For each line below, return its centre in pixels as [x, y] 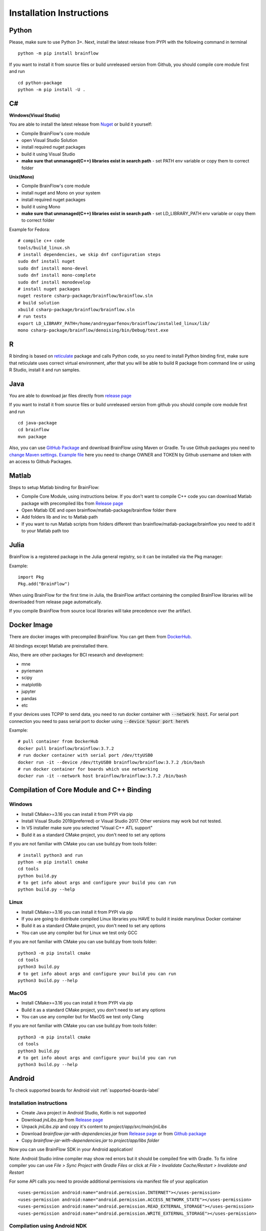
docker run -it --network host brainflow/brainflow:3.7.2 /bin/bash [102, 776]
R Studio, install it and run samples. [45, 370]
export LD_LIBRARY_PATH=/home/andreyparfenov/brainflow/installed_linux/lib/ [114, 323]
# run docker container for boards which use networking [88, 769]
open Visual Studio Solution [50, 140]
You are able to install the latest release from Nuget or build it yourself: [81, 124]
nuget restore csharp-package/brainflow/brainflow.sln [85, 296]
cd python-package [40, 83]
